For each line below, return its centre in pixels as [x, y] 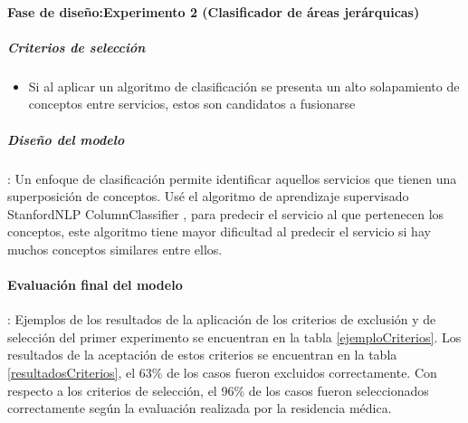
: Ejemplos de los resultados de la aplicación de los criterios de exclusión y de [222, 319]
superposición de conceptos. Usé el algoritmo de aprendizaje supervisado [208, 196]
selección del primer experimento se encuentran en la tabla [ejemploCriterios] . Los [234, 336]
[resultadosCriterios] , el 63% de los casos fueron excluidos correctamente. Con [222, 373]
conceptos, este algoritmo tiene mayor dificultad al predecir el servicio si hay [219, 231]
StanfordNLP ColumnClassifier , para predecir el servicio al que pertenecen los [226, 213]
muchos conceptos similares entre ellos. [115, 249]
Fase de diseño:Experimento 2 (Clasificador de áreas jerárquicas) [214, 11]
